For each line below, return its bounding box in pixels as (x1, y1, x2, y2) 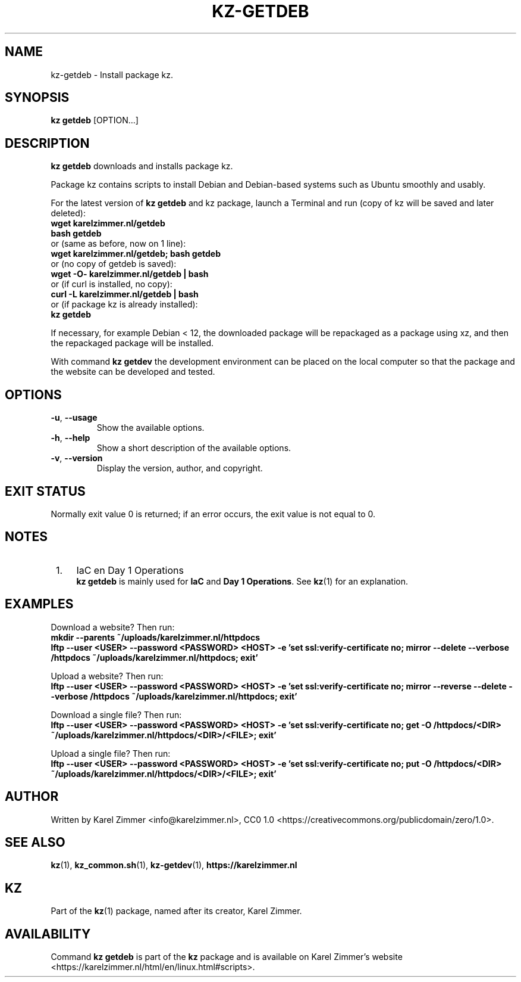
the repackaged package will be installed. (51, 338, 214, 349)
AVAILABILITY (5, 926, 91, 941)
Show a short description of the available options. (96, 443, 291, 453)
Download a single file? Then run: (51, 709, 182, 720)
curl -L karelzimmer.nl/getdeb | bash (51, 289, 199, 300)
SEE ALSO (5, 834, 65, 850)
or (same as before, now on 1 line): (51, 238, 186, 249)
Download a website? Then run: (51, 621, 175, 632)
